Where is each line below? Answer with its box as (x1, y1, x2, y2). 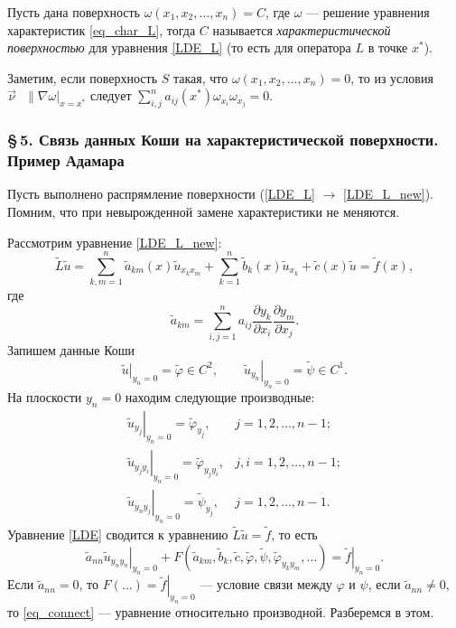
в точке (368, 38, 408, 57)
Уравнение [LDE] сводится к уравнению (7, 525, 228, 544)
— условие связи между (200, 575, 332, 594)
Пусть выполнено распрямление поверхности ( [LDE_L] (7, 184, 315, 203)
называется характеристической (212, 20, 391, 39)
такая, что (172, 68, 228, 87)
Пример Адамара (7, 149, 125, 172)
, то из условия (350, 68, 433, 87)
